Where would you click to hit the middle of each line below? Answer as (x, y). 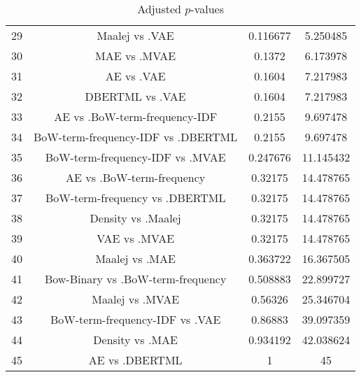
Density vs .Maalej (135, 218)
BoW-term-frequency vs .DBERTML (135, 198)
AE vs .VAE (135, 76)
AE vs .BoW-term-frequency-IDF (136, 116)
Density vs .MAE (135, 340)
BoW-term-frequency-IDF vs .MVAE (135, 157)
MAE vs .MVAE (136, 56)
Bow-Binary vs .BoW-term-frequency (135, 279)
